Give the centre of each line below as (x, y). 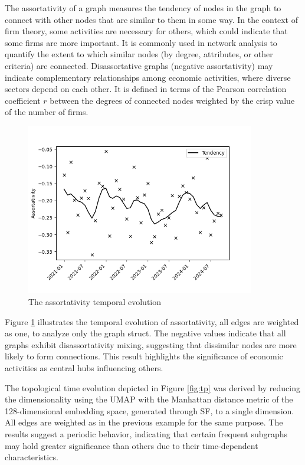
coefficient (23, 100)
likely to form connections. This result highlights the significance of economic (144, 356)
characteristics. (32, 457)
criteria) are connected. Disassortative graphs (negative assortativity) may (139, 65)
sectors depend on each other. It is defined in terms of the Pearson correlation (146, 89)
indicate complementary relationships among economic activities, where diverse (148, 77)
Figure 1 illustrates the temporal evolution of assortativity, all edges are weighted (152, 321)
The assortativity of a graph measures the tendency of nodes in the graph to (143, 8)
